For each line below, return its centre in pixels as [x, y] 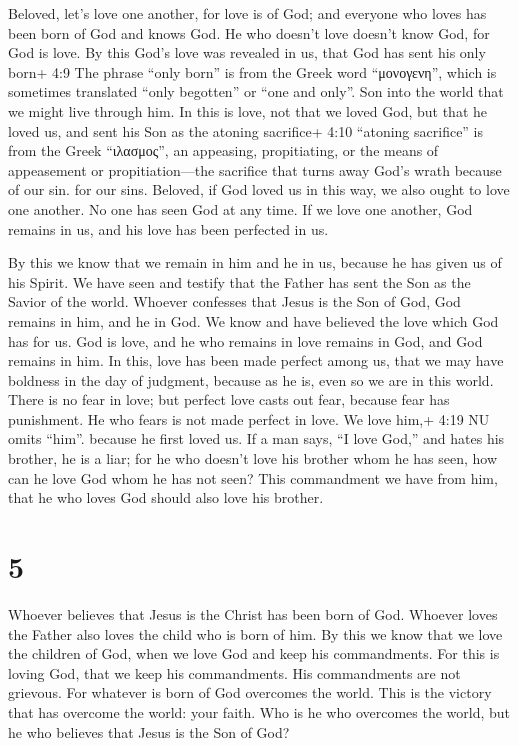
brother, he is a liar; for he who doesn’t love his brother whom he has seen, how [253, 458]
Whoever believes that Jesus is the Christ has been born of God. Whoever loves [253, 613]
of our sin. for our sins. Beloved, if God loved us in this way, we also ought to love [259, 189]
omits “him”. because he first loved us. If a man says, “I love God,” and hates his [256, 438]
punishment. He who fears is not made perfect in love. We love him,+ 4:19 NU [249, 418]
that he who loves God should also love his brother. [166, 497]
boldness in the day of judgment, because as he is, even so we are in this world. [251, 379]
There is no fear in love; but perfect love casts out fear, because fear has [229, 399]
